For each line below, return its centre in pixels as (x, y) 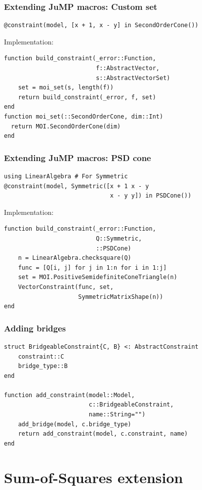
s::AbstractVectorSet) (133, 78)
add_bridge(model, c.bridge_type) (75, 424)
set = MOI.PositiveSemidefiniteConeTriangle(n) (98, 277)
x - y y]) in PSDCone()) (151, 196)
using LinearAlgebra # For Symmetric (66, 176)
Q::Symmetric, (119, 238)
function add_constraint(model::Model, (69, 395)
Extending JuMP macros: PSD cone (78, 157)
